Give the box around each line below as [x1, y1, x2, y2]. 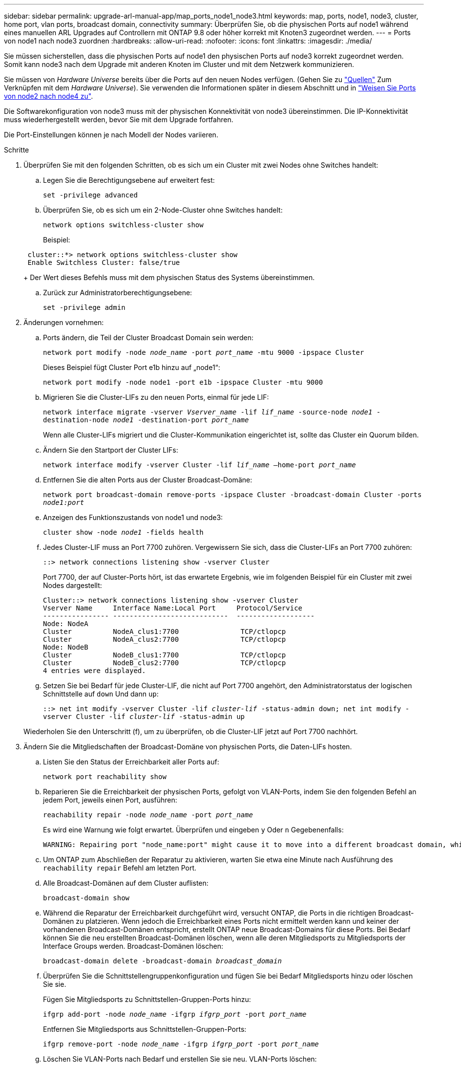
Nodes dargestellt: [43, 581, 102, 589]
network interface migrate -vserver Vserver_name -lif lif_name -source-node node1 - [43, 408, 381, 416]
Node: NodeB [43, 643, 88, 651]
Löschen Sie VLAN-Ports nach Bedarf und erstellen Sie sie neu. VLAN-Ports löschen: [43, 1055, 317, 1063]
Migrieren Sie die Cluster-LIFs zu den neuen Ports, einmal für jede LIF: [43, 393, 269, 401]
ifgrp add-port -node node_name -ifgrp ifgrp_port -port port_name [43, 1010, 307, 1018]
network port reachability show [43, 773, 167, 781]
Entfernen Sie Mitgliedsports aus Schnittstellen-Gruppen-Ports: [43, 1025, 247, 1033]
